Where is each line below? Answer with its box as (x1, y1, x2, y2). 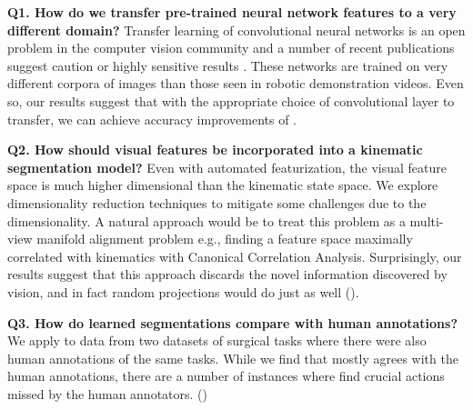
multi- (409, 211, 444, 230)
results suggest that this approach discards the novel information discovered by (7, 265, 448, 284)
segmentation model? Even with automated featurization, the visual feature (7, 157, 447, 176)
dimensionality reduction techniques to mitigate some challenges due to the (7, 193, 427, 212)
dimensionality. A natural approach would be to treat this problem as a (7, 211, 406, 230)
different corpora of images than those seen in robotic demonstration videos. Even (7, 74, 464, 93)
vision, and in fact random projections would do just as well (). (7, 282, 359, 301)
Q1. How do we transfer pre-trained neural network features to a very (7, 3, 457, 21)
